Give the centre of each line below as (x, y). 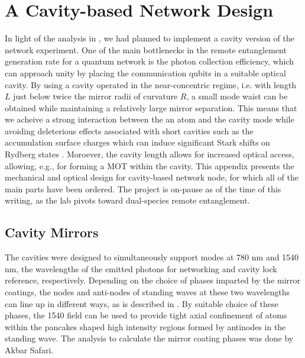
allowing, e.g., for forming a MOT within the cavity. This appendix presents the (150, 165)
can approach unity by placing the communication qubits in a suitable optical (145, 72)
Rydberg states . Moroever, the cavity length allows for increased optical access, (150, 154)
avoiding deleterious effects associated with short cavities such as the (129, 130)
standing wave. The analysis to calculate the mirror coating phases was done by (149, 338)
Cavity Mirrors (52, 232)
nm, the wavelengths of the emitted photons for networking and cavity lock (141, 268)
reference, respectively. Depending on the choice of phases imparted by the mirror (153, 280)
